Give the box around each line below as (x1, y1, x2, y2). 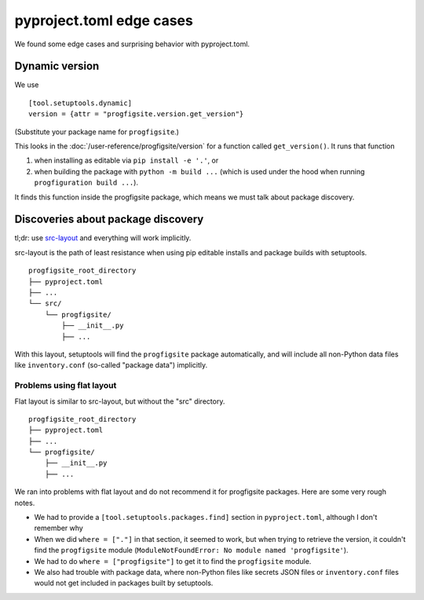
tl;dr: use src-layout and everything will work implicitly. (14, 233, 192, 243)
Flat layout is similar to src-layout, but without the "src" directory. (14, 397, 225, 406)
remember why (34, 523, 84, 533)
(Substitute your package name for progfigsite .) (14, 126, 180, 137)
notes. (14, 498, 35, 507)
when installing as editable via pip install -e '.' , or (34, 155, 219, 165)
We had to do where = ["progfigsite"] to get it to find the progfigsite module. (34, 556, 312, 565)
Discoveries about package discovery (14, 213, 204, 226)
